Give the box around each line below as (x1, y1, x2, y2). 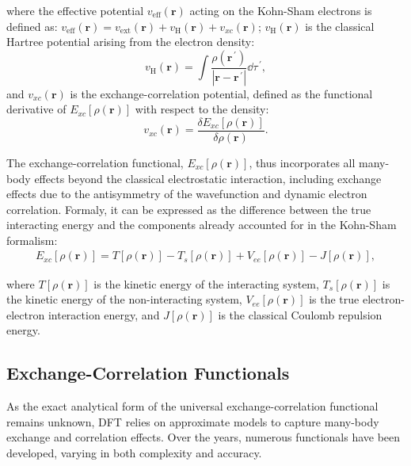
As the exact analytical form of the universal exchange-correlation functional (6, 398, 379, 414)
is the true (309, 291, 360, 307)
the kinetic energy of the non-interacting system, (6, 291, 242, 307)
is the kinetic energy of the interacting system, (93, 275, 319, 292)
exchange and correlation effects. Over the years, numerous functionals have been (6, 429, 401, 445)
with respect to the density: (135, 101, 269, 117)
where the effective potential (6, 2, 144, 18)
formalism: (6, 231, 58, 248)
